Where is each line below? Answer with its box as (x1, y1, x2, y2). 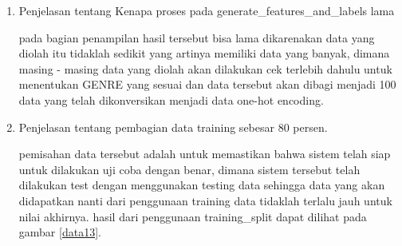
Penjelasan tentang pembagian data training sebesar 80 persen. (18, 118, 328, 135)
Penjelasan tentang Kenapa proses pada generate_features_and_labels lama (18, 2, 395, 18)
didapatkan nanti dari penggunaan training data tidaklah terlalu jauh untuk (18, 192, 392, 208)
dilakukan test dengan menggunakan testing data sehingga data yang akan (18, 177, 385, 193)
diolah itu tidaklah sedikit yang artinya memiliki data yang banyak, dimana (18, 45, 390, 61)
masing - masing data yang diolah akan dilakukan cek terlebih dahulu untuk (18, 60, 392, 77)
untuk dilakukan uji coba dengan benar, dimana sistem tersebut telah (18, 161, 361, 177)
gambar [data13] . (18, 224, 101, 240)
